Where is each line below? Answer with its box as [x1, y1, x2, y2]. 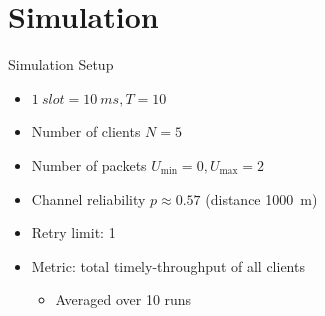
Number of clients [31, 121, 141, 142]
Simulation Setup [8, 54, 114, 75]
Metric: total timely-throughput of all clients [31, 255, 305, 276]
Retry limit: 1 [31, 222, 116, 243]
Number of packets [31, 154, 147, 175]
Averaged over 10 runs [55, 289, 192, 310]
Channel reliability [31, 188, 146, 209]
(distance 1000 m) [205, 188, 318, 209]
